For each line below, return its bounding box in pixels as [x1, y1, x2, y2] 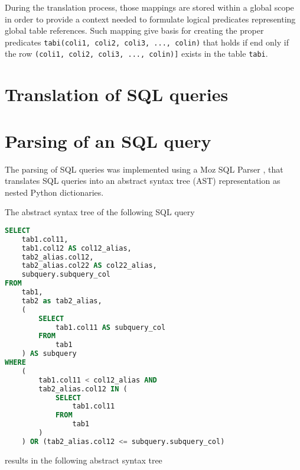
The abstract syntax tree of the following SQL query [5, 206, 195, 218]
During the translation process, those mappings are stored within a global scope [5, 1, 294, 13]
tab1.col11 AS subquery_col [55, 323, 166, 332]
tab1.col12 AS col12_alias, [21, 244, 132, 252]
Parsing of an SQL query [5, 128, 211, 153]
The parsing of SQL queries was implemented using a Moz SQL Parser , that [5, 163, 283, 175]
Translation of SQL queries [5, 82, 229, 106]
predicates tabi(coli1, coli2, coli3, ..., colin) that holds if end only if [5, 35, 289, 48]
